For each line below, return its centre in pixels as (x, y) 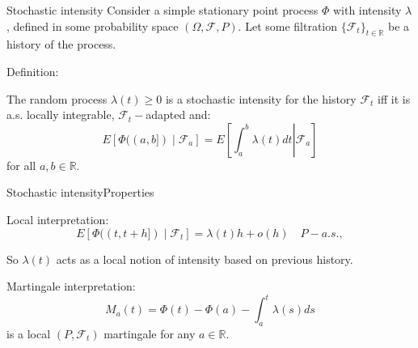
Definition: (33, 71)
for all (21, 165)
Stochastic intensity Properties (80, 192)
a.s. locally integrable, (61, 115)
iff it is (394, 98)
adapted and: (178, 115)
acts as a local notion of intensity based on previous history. (205, 259)
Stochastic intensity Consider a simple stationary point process (163, 10)
